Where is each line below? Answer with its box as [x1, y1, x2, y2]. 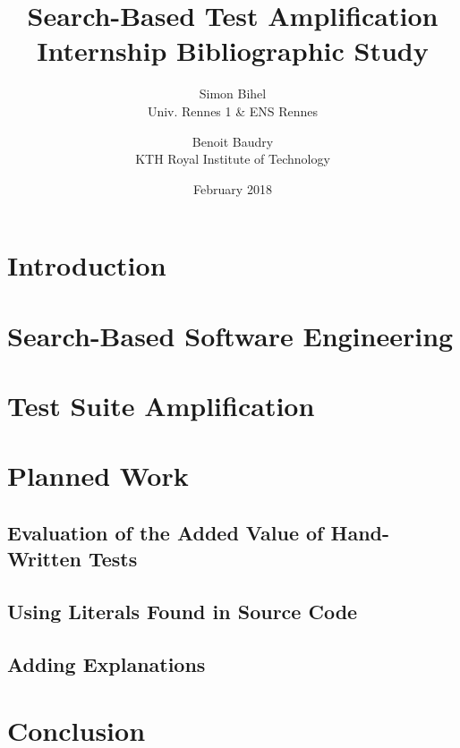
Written [7, 545, 81, 573]
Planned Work [7, 457, 189, 494]
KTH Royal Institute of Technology [135, 149, 330, 168]
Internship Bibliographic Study [37, 32, 429, 69]
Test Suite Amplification [7, 387, 315, 424]
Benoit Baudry [192, 132, 274, 150]
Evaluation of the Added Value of [7, 518, 324, 546]
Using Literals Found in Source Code [7, 598, 358, 625]
